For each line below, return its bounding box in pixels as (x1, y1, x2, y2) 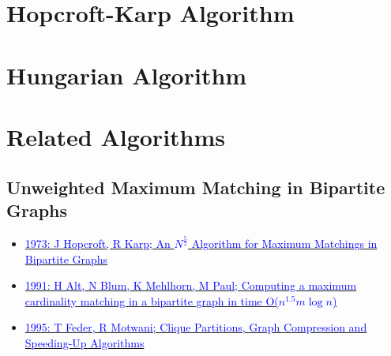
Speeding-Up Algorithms (24, 335, 145, 351)
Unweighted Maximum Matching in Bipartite (6, 174, 385, 199)
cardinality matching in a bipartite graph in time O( (24, 292, 279, 309)
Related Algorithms (6, 120, 226, 152)
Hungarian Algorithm (6, 58, 247, 91)
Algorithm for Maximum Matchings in (191, 235, 378, 252)
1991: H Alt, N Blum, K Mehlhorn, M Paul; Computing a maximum (24, 277, 357, 294)
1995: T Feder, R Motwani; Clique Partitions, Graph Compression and (24, 319, 367, 335)
